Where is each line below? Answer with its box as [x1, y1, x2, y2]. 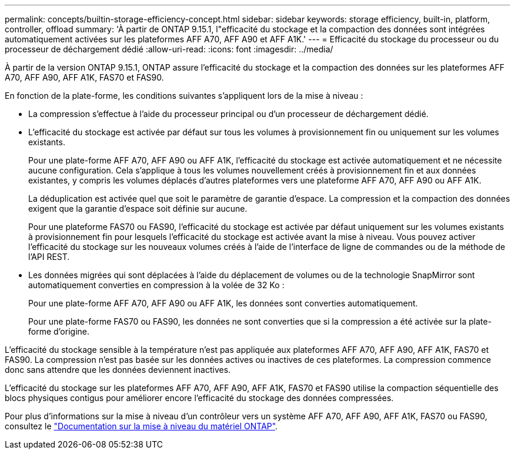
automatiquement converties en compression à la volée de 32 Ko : [28, 280, 285, 290]
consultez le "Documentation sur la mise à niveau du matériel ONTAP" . [5, 421, 278, 431]
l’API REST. [28, 252, 70, 262]
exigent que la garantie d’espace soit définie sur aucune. [28, 203, 248, 213]
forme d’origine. [28, 326, 90, 336]
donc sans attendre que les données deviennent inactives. [5, 365, 231, 375]
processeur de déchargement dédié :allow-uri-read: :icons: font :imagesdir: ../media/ [5, 44, 333, 54]
